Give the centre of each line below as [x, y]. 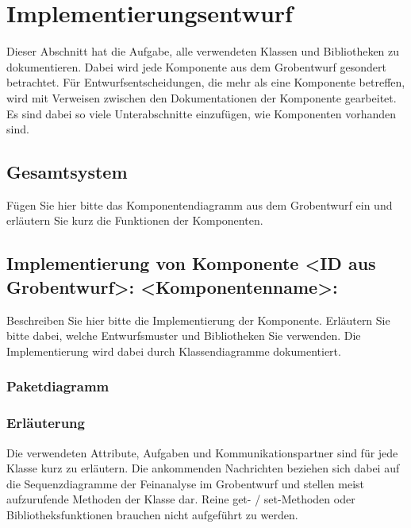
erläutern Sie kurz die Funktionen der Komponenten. [135, 220]
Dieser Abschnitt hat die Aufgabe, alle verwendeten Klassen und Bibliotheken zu [203, 51]
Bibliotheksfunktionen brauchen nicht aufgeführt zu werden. [152, 514]
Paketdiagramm [58, 386]
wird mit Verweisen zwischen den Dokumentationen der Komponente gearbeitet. [202, 97]
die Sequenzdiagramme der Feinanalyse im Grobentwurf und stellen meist [186, 483]
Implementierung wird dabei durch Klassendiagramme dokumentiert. [174, 351]
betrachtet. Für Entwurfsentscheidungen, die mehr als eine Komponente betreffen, [206, 82]
